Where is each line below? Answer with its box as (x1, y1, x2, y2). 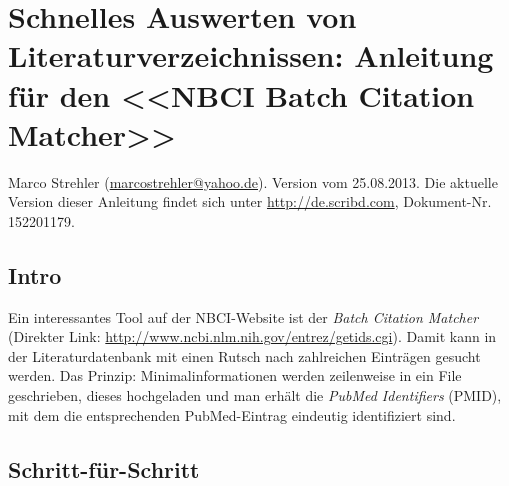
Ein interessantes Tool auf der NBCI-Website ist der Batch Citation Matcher (8, 306, 479, 327)
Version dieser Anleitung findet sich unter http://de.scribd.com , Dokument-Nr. (8, 191, 492, 212)
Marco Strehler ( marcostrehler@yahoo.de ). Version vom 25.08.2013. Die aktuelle (8, 171, 498, 192)
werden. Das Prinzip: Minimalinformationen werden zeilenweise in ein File (8, 365, 462, 386)
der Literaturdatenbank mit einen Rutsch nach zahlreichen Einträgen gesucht (8, 345, 481, 366)
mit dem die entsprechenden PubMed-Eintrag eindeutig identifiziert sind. (8, 404, 456, 425)
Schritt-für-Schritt (8, 453, 200, 484)
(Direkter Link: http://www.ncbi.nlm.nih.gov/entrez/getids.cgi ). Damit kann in (8, 326, 497, 347)
